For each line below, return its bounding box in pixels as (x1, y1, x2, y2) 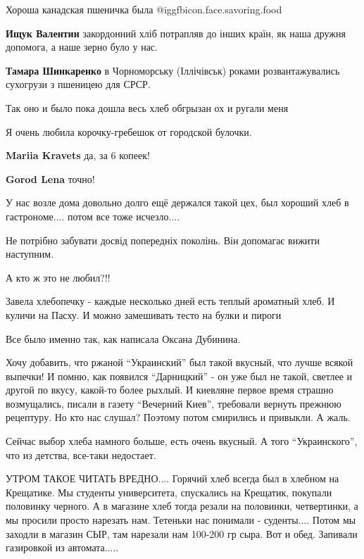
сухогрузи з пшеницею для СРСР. (6, 77, 151, 92)
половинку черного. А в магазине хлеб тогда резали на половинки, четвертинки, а (6, 498, 358, 513)
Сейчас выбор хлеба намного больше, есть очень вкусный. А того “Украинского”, (6, 434, 358, 448)
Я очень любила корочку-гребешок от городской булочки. (6, 124, 252, 139)
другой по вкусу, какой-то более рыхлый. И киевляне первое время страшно (6, 382, 334, 397)
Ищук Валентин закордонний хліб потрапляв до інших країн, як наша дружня (6, 25, 346, 40)
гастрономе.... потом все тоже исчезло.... (6, 208, 180, 223)
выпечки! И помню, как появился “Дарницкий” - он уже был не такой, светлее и (6, 368, 353, 383)
